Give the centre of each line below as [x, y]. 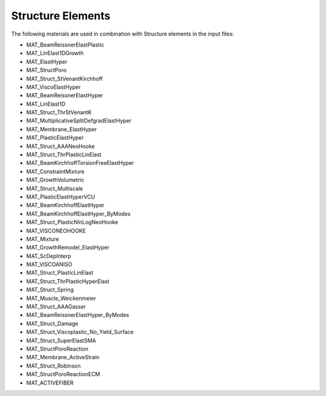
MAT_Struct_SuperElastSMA [61, 340]
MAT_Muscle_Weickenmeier [61, 298]
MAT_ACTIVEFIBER [50, 383]
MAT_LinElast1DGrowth [55, 53]
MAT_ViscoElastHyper [53, 87]
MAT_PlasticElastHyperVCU [61, 197]
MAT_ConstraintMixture [55, 171]
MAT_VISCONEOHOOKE [56, 231]
